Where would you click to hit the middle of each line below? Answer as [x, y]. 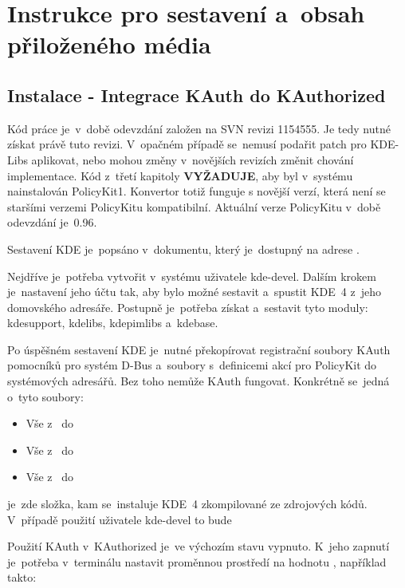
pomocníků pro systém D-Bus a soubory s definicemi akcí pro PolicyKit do [192, 365]
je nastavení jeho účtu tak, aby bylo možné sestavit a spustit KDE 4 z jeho [194, 292]
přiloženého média [109, 44]
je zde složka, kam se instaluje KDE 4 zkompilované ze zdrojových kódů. [187, 504]
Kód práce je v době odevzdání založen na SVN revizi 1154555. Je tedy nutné [199, 128]
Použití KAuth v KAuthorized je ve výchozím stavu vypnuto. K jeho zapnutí [199, 546]
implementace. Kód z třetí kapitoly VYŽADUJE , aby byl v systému [180, 175]
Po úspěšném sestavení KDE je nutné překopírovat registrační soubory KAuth [199, 349]
